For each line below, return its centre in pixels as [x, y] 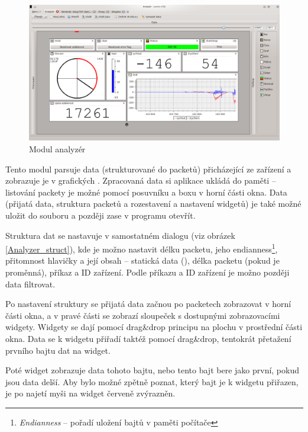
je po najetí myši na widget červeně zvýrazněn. [90, 393]
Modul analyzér [57, 148]
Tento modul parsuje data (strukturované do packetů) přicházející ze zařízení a [148, 169]
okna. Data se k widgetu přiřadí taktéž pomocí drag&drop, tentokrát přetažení [148, 338]
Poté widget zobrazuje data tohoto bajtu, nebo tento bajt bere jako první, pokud [152, 370]
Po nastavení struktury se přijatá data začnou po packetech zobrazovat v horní [148, 304]
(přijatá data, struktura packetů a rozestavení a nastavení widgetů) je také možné [153, 204]
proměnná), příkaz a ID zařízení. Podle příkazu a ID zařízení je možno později [147, 272]
